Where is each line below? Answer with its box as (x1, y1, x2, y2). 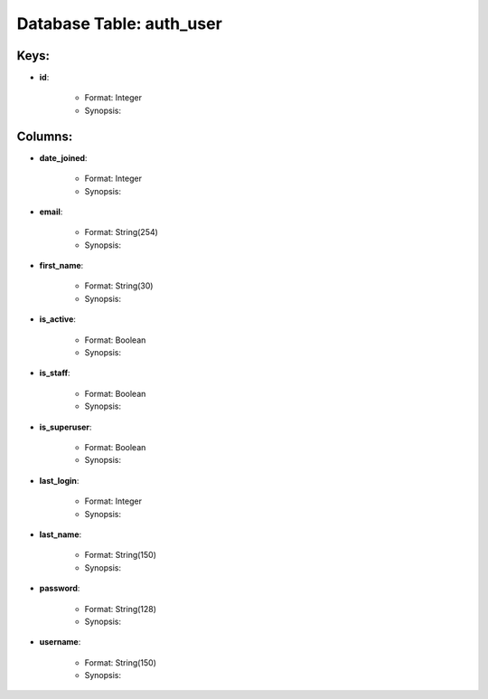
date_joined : (39, 152, 88, 163)
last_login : (39, 475, 80, 486)
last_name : (39, 529, 82, 540)
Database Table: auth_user (16, 14, 223, 33)
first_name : (39, 260, 84, 271)
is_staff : (39, 367, 71, 379)
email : (39, 206, 63, 217)
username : (39, 637, 81, 647)
